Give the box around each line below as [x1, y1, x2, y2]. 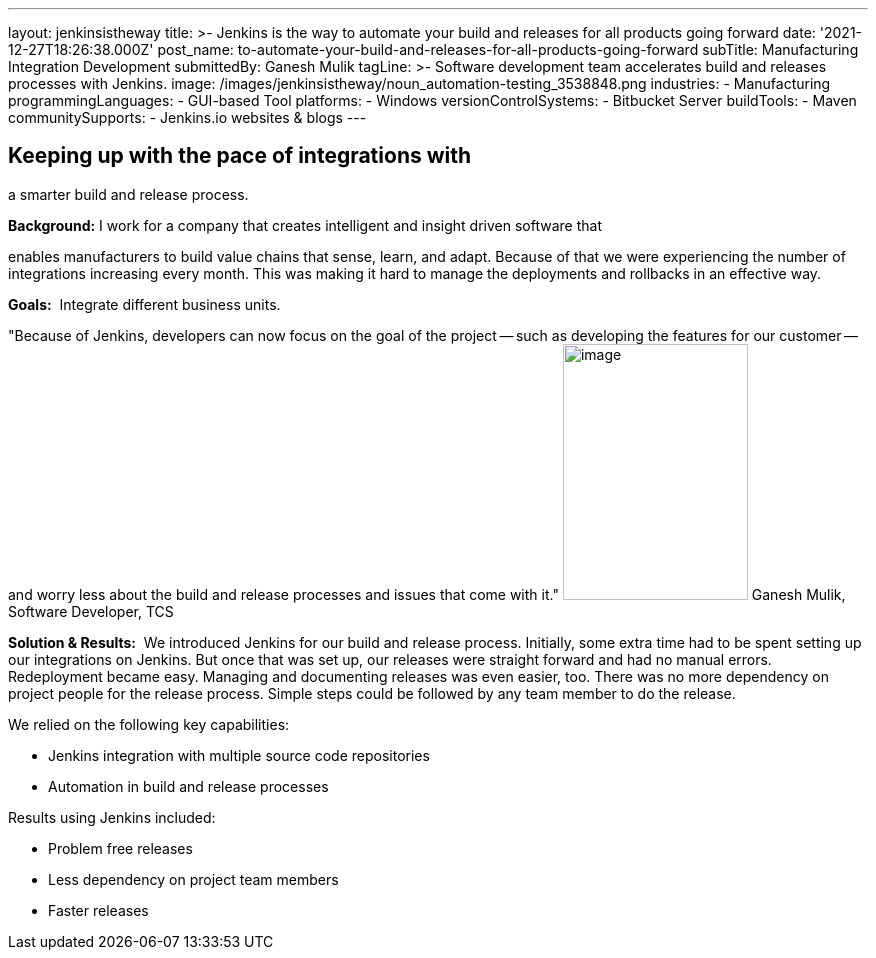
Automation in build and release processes [48, 777, 329, 795]
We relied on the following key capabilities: [8, 715, 290, 733]
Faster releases [48, 901, 149, 919]
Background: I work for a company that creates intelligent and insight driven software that [8, 216, 602, 234]
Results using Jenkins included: [8, 808, 216, 826]
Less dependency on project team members [48, 870, 339, 888]
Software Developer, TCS [8, 602, 174, 620]
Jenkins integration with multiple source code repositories [48, 746, 430, 764]
